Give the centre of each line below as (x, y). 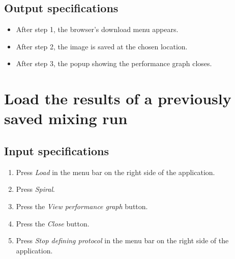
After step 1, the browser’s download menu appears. (97, 29)
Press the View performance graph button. (82, 206)
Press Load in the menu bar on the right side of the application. (115, 172)
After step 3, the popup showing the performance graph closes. (114, 63)
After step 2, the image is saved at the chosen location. (102, 46)
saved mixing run (66, 118)
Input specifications (56, 150)
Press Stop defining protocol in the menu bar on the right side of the (122, 240)
